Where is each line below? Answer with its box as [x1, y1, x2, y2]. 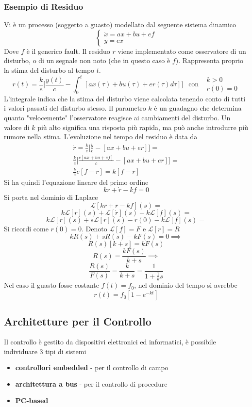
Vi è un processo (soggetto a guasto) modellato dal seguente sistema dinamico [4, 19, 236, 30]
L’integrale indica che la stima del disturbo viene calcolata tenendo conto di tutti [4, 93, 246, 103]
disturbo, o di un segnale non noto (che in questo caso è [4, 55, 170, 65]
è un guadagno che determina [154, 103, 242, 113]
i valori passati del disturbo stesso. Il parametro [4, 103, 146, 113]
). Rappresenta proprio [175, 55, 243, 65]
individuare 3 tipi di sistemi [4, 346, 86, 356]
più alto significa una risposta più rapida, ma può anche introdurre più [37, 122, 248, 132]
